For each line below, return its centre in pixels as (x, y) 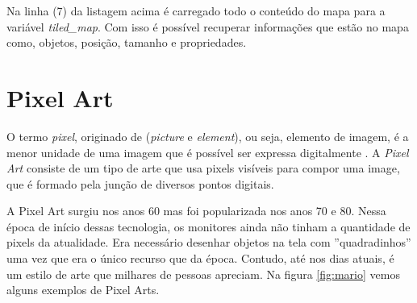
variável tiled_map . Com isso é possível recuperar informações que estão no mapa (208, 26)
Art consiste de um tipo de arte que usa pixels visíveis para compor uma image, (203, 168)
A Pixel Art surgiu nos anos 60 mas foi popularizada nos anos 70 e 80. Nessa (196, 211)
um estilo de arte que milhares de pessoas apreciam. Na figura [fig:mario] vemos (203, 274)
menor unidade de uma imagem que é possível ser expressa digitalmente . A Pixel (208, 152)
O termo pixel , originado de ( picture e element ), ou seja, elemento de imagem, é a (208, 136)
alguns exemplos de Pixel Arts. (83, 290)
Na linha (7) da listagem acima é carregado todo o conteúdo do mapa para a (196, 10)
